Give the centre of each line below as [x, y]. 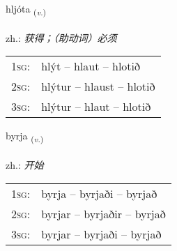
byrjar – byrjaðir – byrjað [103, 213]
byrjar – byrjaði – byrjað [101, 234]
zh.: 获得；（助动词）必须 [61, 37]
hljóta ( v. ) [26, 9]
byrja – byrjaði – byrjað [99, 193]
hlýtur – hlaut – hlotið [96, 107]
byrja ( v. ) [25, 137]
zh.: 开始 [25, 165]
